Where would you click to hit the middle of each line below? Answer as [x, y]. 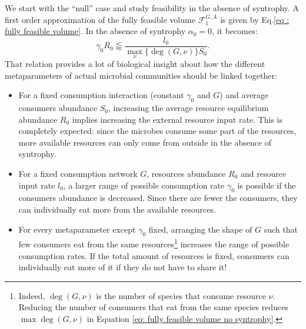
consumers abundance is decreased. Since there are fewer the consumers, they [158, 198]
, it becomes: [235, 31]
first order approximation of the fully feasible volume [100, 19]
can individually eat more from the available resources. [117, 209]
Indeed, [32, 295]
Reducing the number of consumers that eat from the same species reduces [153, 307]
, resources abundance [186, 174]
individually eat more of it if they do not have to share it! [123, 267]
